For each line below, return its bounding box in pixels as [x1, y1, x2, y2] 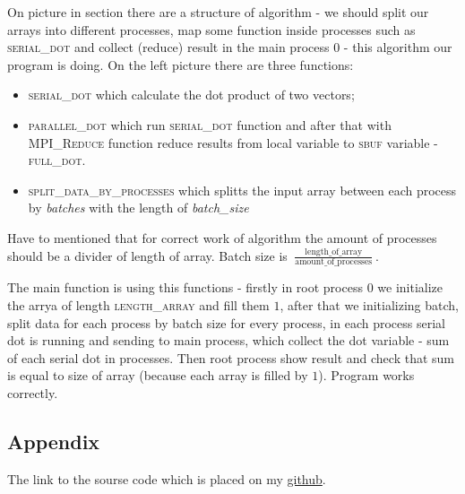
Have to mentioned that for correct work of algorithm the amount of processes [7, 228, 437, 247]
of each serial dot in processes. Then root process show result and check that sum [7, 348, 454, 367]
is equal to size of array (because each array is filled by [7, 366, 308, 385]
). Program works [318, 366, 415, 385]
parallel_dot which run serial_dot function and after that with [28, 115, 392, 134]
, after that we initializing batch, [280, 295, 459, 314]
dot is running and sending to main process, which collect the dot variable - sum [7, 331, 450, 350]
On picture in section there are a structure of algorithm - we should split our [7, 3, 429, 21]
